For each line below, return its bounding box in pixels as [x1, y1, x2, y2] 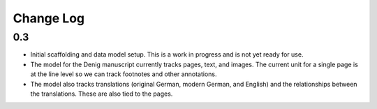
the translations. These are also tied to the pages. [30, 89, 173, 98]
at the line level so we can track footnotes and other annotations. [30, 70, 217, 78]
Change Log [13, 10, 85, 26]
